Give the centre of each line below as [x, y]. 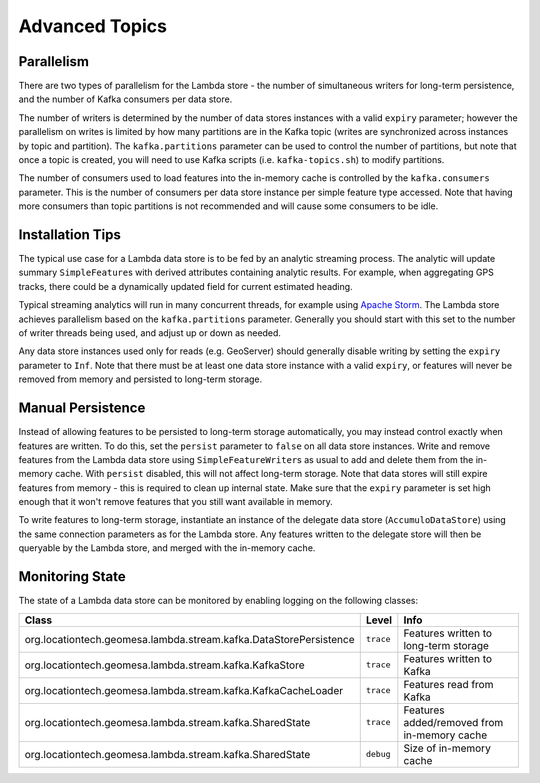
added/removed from [453, 722]
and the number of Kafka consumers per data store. [125, 99]
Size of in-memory [447, 748]
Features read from [448, 684]
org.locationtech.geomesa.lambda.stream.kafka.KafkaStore [164, 665]
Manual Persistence [82, 408]
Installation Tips [70, 234]
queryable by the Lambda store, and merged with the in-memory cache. [167, 548]
